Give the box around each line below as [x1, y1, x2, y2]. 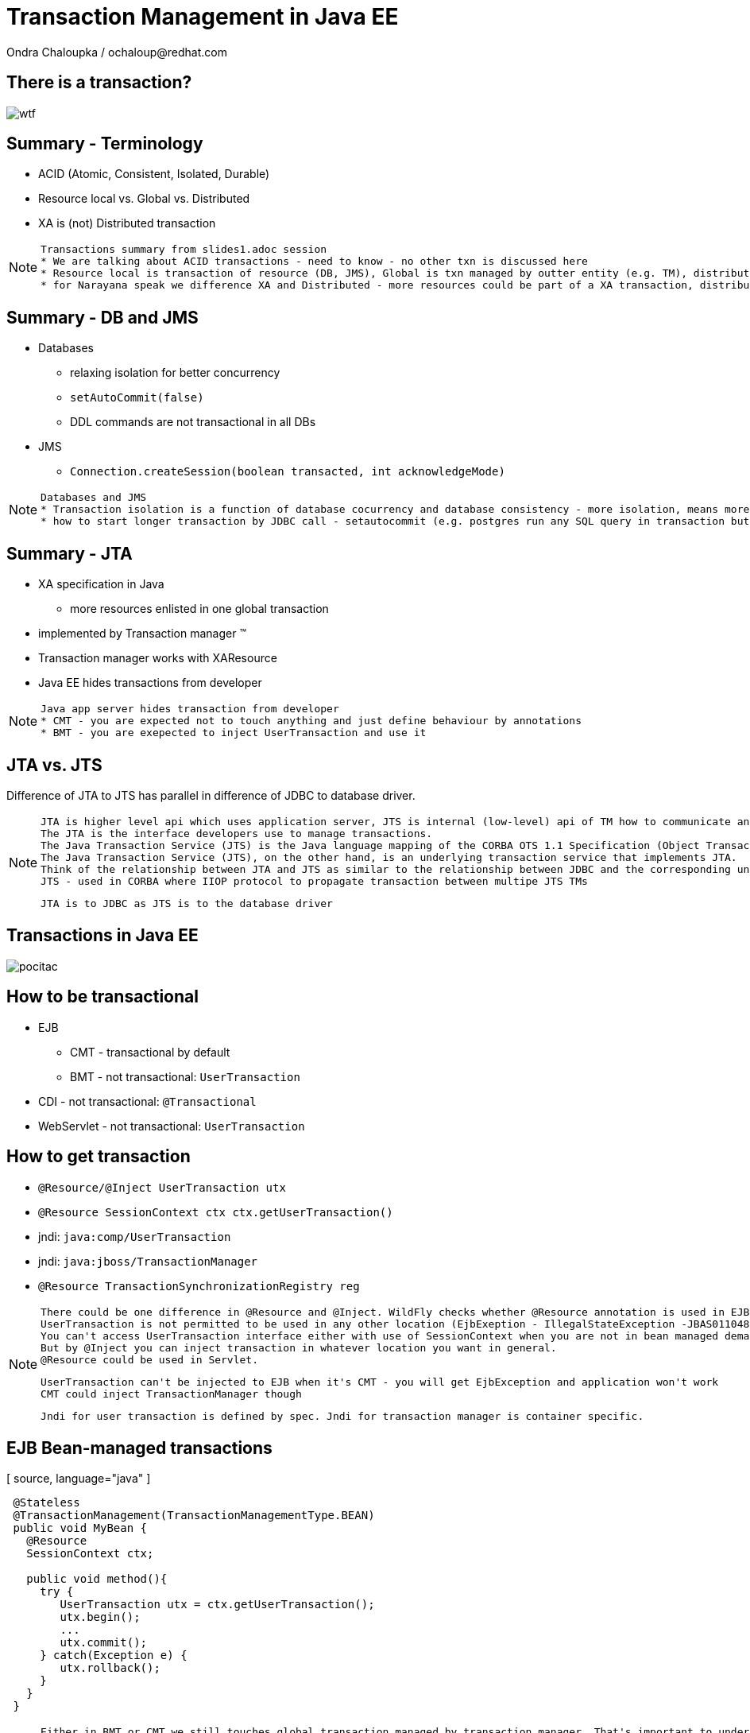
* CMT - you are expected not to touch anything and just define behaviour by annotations [41, 715, 582, 727]
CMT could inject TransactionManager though [41, 1387, 302, 1400]
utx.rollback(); [60, 1661, 160, 1675]
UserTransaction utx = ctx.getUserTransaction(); [60, 1598, 375, 1611]
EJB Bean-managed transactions [6, 1437, 273, 1458]
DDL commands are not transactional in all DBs [70, 415, 316, 429]
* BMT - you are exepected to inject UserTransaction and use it [41, 727, 427, 739]
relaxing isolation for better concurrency [70, 366, 280, 380]
